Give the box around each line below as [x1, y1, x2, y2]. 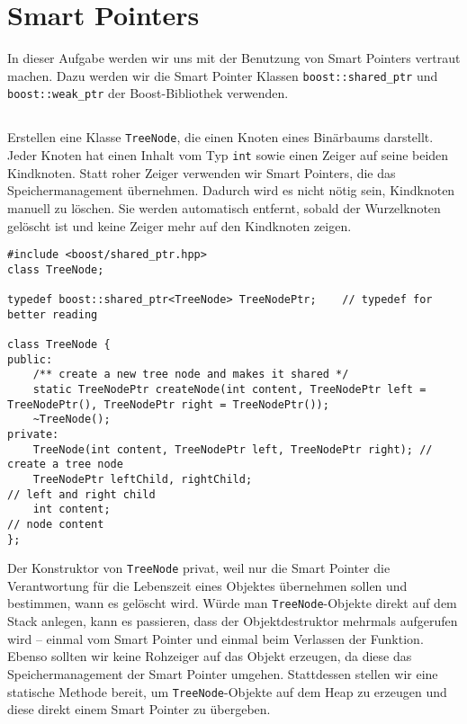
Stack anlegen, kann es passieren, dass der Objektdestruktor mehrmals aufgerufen [7, 612, 458, 630]
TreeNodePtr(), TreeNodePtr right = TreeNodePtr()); [7, 398, 329, 411]
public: [7, 353, 53, 366]
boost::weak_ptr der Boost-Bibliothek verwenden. [7, 84, 289, 103]
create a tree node [7, 458, 123, 471]
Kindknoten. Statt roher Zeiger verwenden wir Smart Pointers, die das [7, 163, 396, 182]
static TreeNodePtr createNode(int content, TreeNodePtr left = [32, 383, 427, 397]
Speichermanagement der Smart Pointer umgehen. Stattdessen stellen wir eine [7, 664, 438, 683]
